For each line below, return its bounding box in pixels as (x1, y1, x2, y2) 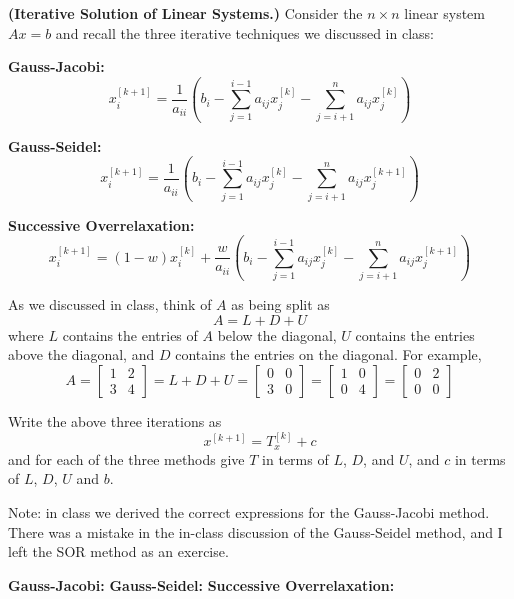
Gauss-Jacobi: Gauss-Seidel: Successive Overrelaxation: (8, 574, 395, 595)
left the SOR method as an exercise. (8, 541, 229, 562)
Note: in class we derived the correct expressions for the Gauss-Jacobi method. (8, 501, 490, 522)
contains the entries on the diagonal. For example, (175, 344, 482, 365)
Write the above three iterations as (8, 410, 222, 431)
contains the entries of (62, 324, 198, 345)
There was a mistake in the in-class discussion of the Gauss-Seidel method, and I (8, 521, 503, 542)
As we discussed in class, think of (8, 294, 212, 315)
